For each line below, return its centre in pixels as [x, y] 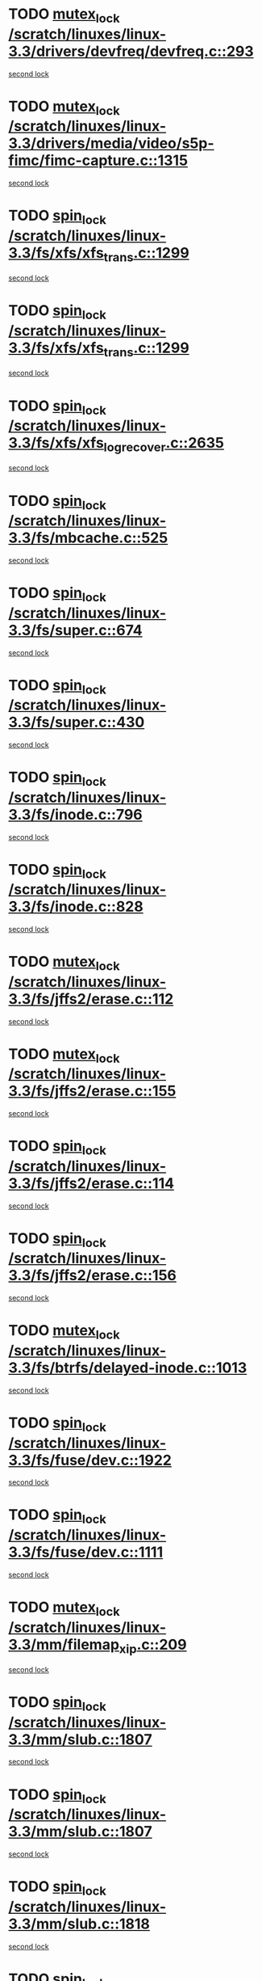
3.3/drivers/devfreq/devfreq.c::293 [131, 51]
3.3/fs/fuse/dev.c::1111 [86, 1552]
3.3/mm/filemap [64, 1644]
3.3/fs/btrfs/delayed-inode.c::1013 [128, 1368]
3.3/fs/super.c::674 [75, 630]
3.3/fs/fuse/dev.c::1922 [90, 1460]
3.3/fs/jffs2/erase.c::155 [92, 1091]
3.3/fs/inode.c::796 [75, 814]
